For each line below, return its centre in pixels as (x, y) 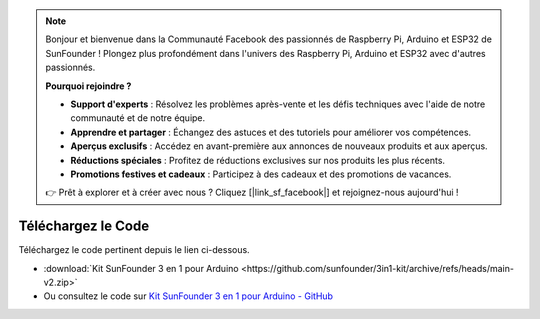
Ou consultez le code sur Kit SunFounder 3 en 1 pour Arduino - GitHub (188, 296)
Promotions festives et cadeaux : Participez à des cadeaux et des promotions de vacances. (261, 174)
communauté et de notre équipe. (138, 118)
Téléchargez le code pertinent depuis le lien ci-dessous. (134, 250)
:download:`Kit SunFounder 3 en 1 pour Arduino (141, 268)
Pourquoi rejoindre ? (88, 86)
